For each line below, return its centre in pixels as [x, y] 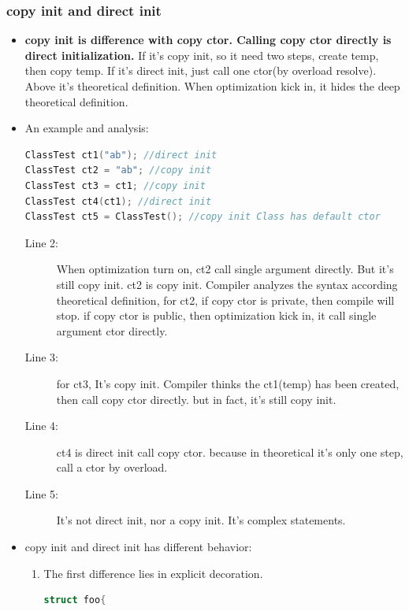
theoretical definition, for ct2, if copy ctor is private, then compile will [225, 300]
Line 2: [41, 242]
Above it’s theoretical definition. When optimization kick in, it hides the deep [212, 86]
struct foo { [75, 600]
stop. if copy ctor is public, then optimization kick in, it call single [216, 315]
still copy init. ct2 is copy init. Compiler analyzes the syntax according [227, 284]
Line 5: [41, 493]
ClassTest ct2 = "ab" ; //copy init [118, 170]
